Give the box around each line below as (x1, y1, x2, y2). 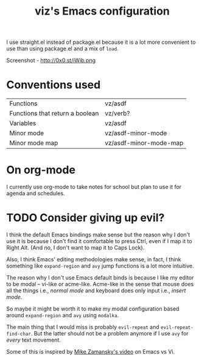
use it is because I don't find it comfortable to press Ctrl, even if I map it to (6, 238, 193, 244)
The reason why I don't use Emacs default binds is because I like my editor (6, 274, 194, 281)
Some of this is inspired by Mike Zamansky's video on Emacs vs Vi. (6, 348, 175, 355)
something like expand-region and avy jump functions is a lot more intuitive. (6, 263, 195, 269)
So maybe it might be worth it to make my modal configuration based (6, 305, 179, 312)
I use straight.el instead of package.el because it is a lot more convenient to (6, 38, 196, 46)
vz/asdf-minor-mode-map (104, 139, 184, 147)
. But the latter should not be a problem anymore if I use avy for (30, 330, 189, 337)
